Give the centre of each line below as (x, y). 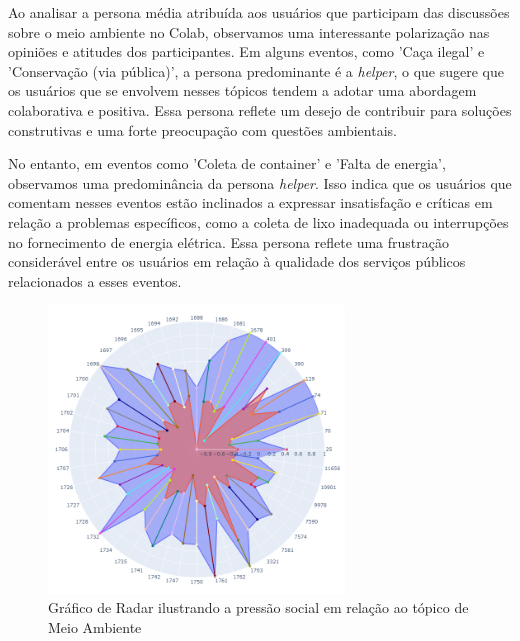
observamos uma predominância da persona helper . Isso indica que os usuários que (260, 182)
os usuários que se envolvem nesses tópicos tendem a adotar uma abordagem (242, 90)
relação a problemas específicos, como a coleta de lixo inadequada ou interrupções (258, 221)
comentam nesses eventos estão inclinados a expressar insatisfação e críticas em (250, 202)
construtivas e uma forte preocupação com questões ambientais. (202, 129)
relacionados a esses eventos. (95, 280)
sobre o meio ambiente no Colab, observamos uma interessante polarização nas (249, 31)
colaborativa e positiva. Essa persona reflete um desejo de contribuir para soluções (260, 109)
